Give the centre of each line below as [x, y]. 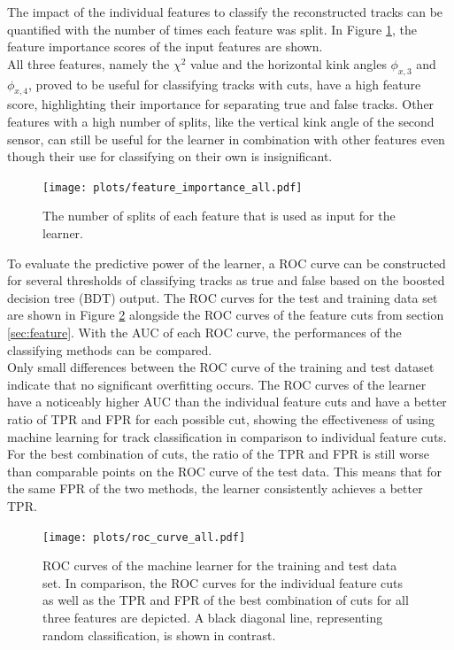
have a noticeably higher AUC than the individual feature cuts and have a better [227, 402]
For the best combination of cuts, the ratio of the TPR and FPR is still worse [218, 454]
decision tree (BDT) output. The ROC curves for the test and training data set [223, 297]
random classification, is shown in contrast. [159, 635]
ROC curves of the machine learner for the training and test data [220, 565]
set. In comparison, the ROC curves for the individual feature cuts [223, 582]
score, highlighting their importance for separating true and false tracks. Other [221, 104]
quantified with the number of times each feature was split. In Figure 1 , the [212, 29]
